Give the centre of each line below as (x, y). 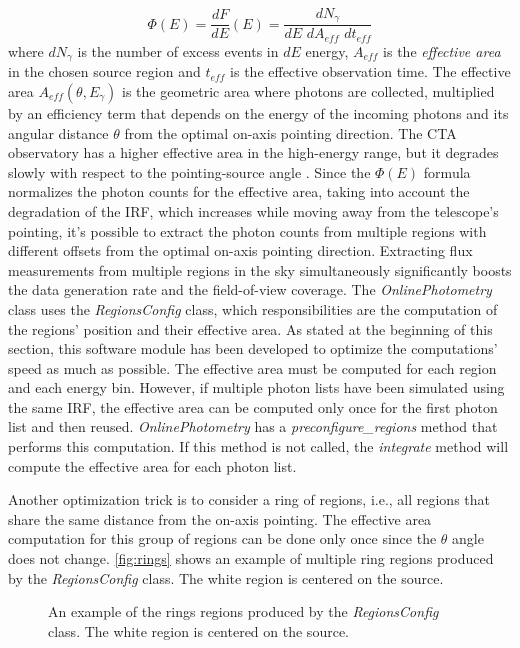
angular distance (58, 132)
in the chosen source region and (104, 71)
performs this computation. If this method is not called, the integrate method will (258, 446)
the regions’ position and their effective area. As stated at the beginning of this (250, 328)
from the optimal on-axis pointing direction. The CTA (290, 132)
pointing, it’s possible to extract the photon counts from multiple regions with (247, 230)
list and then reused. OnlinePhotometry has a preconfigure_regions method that (253, 426)
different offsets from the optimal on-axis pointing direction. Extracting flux (240, 250)
